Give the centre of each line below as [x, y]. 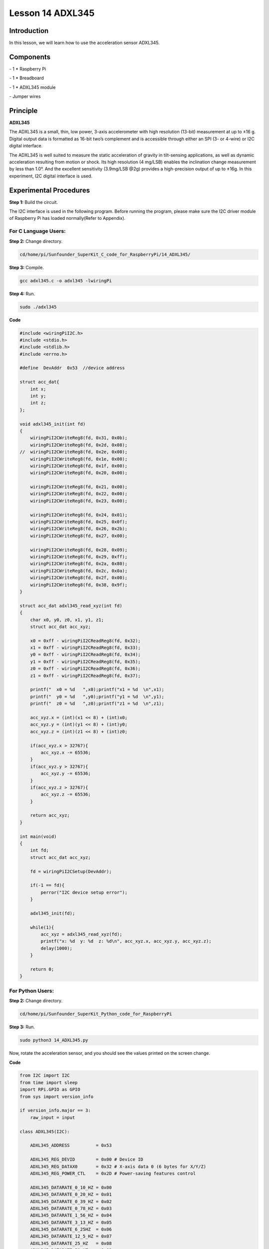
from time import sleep [49, 1082]
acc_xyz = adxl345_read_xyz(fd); [81, 935]
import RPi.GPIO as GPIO [50, 1090]
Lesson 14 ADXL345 [52, 13]
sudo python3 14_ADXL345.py [54, 1040]
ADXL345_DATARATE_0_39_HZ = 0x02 [71, 1201]
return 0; [42, 969]
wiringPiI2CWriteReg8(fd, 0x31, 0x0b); [79, 438]
